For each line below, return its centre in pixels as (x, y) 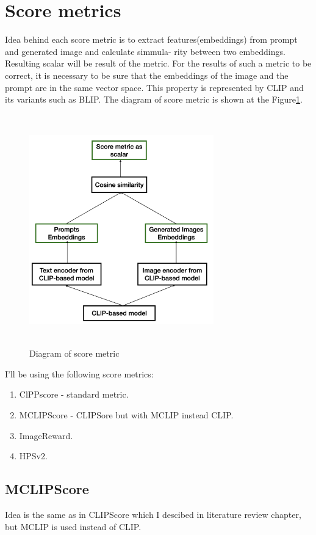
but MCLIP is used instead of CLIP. (73, 526)
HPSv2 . (33, 456)
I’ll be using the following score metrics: (79, 373)
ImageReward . (46, 435)
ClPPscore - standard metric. (74, 394)
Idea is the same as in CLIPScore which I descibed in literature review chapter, (153, 514)
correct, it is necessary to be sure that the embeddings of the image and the (147, 75)
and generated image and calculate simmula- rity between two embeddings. (145, 51)
